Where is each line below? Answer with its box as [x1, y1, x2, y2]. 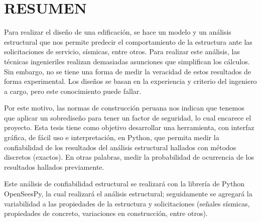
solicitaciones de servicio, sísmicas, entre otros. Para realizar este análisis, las [4, 46, 240, 57]
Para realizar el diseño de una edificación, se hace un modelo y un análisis [4, 27, 231, 37]
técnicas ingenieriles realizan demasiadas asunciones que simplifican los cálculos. [4, 56, 250, 66]
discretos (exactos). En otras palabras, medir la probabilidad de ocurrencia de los [4, 152, 254, 162]
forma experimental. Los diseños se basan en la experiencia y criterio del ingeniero [4, 76, 257, 86]
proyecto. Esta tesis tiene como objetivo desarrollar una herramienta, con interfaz [4, 122, 254, 133]
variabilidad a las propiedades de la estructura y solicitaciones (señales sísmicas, [4, 198, 250, 208]
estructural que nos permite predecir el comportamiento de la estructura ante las [4, 36, 252, 47]
